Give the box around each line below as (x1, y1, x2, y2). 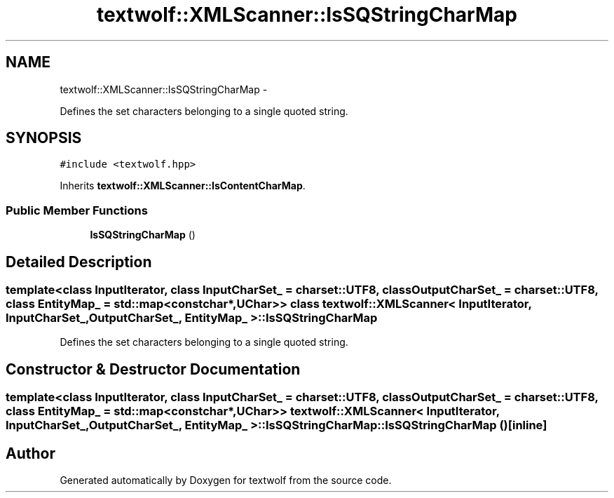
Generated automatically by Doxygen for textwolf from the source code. (60, 474, 392, 487)
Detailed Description (6, 253, 152, 271)
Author (6, 444, 55, 462)
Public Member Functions (6, 203, 148, 217)
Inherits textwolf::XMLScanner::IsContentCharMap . (60, 180, 306, 192)
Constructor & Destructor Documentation (6, 360, 301, 378)
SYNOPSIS (6, 129, 82, 147)
